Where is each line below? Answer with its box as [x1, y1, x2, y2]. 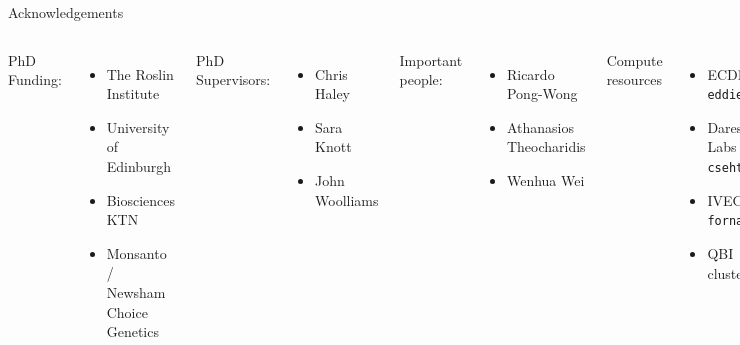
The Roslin [106, 63, 174, 84]
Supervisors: [196, 69, 271, 90]
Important [399, 49, 463, 70]
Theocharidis [506, 136, 586, 157]
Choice [106, 301, 148, 322]
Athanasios [506, 116, 574, 137]
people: [399, 69, 443, 90]
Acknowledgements [8, 2, 124, 22]
